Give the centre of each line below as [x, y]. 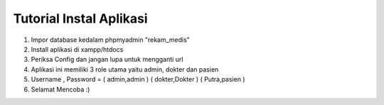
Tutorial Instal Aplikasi [81, 18]
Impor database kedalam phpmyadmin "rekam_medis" [110, 40]
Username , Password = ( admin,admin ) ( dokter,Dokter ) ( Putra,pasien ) [138, 79]
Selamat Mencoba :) [60, 89]
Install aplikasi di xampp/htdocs [77, 49]
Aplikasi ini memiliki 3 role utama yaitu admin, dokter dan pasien [125, 69]
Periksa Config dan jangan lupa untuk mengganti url [107, 60]
